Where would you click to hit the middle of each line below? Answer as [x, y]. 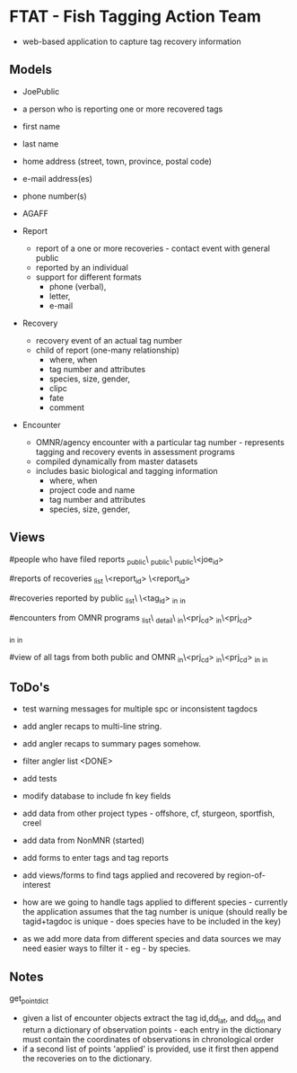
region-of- [247, 875]
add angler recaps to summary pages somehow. [112, 744]
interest [36, 885]
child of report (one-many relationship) [107, 350]
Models [31, 70]
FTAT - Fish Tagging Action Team [135, 17]
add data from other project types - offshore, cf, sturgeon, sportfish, [148, 814]
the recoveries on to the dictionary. [87, 1058]
